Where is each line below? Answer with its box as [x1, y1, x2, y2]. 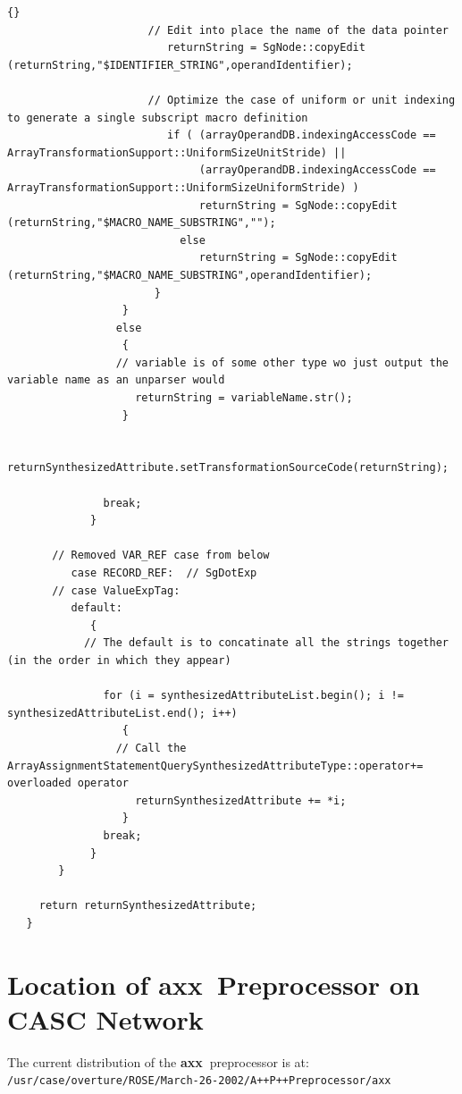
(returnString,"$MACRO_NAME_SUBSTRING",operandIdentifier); [7, 268, 373, 282]
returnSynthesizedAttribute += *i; [135, 794, 347, 807]
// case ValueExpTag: [52, 584, 181, 597]
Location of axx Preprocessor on [7, 965, 420, 1002]
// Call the [115, 741, 187, 754]
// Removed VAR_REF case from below [52, 549, 270, 562]
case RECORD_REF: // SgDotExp [71, 567, 257, 579]
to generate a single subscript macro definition [7, 111, 308, 124]
